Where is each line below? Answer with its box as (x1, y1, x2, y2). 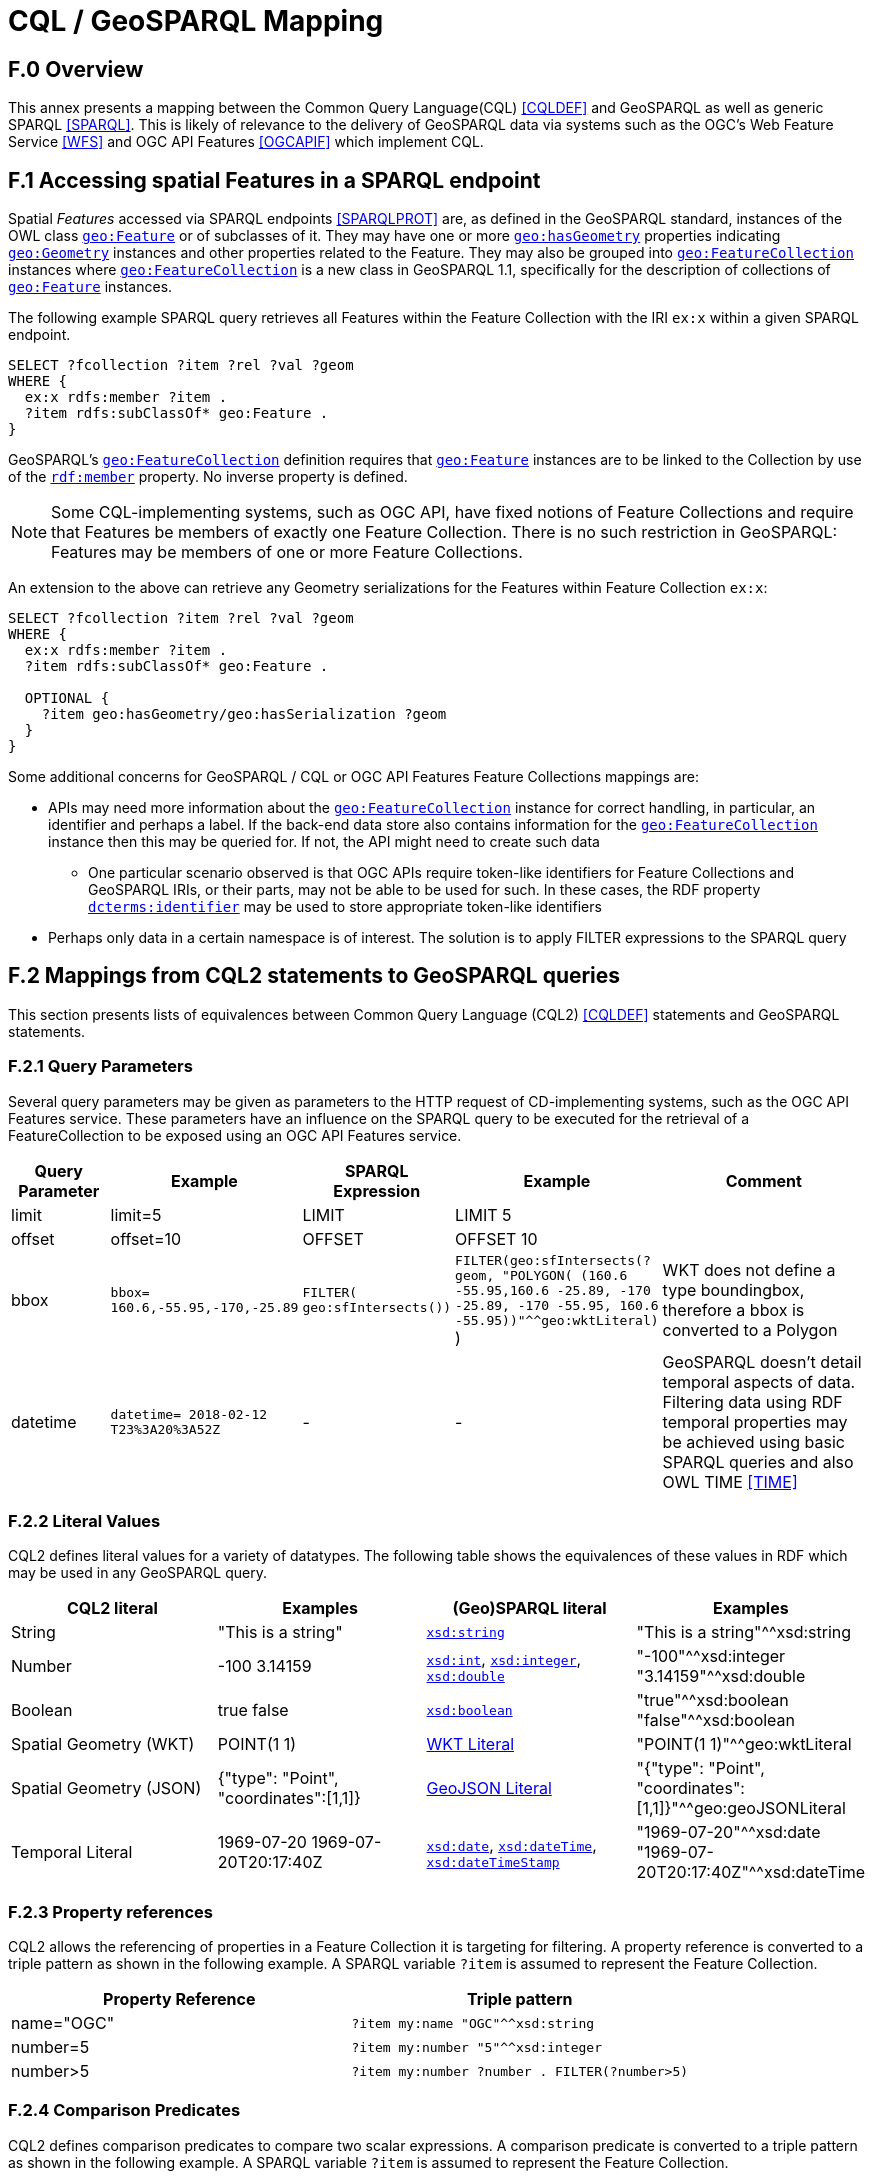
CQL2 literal (66, 1598, 158, 1619)
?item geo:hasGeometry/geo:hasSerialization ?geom (41, 706, 447, 723)
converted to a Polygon (662, 1320, 838, 1341)
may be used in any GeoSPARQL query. (8, 1564, 267, 1582)
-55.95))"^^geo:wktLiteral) (455, 1312, 659, 1328)
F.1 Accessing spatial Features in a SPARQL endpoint (8, 167, 541, 193)
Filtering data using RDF (662, 1391, 843, 1412)
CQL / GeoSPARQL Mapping (8, 4, 384, 38)
